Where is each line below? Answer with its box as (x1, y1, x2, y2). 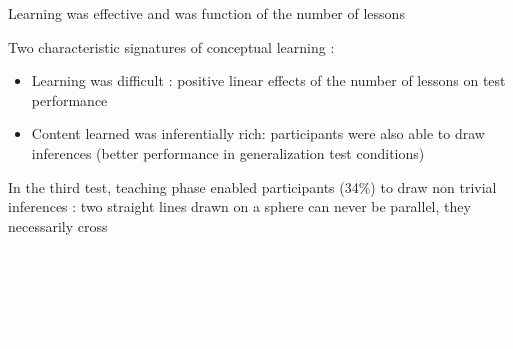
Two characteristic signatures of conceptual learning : (8, 36, 335, 57)
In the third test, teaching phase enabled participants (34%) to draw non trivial (8, 176, 497, 197)
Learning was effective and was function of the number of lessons (8, 3, 405, 23)
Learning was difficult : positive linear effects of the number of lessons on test (31, 70, 506, 91)
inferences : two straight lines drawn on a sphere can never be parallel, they (8, 196, 471, 217)
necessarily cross (8, 215, 108, 236)
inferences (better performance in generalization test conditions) (31, 142, 425, 163)
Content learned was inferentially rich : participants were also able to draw (31, 123, 485, 144)
